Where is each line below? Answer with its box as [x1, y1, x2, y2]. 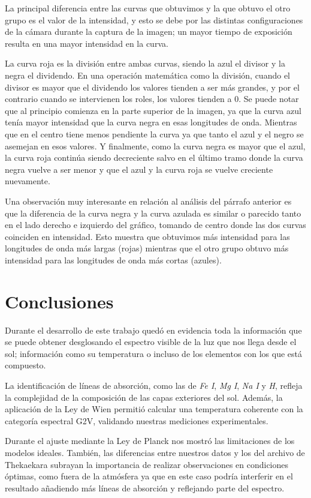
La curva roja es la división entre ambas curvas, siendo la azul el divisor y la [5, 57, 285, 70]
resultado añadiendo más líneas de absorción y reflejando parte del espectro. [5, 481, 285, 494]
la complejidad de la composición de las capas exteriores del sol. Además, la [5, 391, 283, 403]
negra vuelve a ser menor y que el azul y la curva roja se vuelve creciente [5, 163, 273, 175]
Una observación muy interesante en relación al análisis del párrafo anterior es [5, 194, 292, 207]
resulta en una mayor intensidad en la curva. [5, 37, 168, 49]
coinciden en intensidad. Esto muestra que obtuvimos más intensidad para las [5, 230, 290, 242]
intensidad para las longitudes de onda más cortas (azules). [5, 253, 222, 266]
